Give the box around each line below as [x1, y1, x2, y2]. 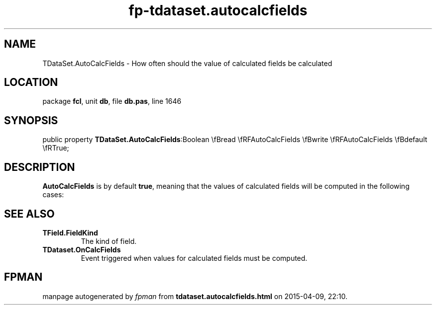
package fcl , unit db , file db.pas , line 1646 [42, 97, 182, 106]
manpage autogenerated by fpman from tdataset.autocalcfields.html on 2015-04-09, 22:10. [42, 292, 347, 301]
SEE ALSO [4, 207, 55, 220]
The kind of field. [81, 236, 137, 245]
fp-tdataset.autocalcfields [128, 2, 308, 19]
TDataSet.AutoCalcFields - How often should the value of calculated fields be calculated [42, 59, 332, 68]
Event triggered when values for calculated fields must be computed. [81, 253, 308, 262]
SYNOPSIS [4, 114, 58, 127]
